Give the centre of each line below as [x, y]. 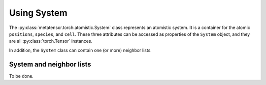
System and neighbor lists [50, 64]
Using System [38, 13]
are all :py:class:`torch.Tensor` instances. [51, 41]
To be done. [21, 76]
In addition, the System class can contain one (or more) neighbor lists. [81, 50]
